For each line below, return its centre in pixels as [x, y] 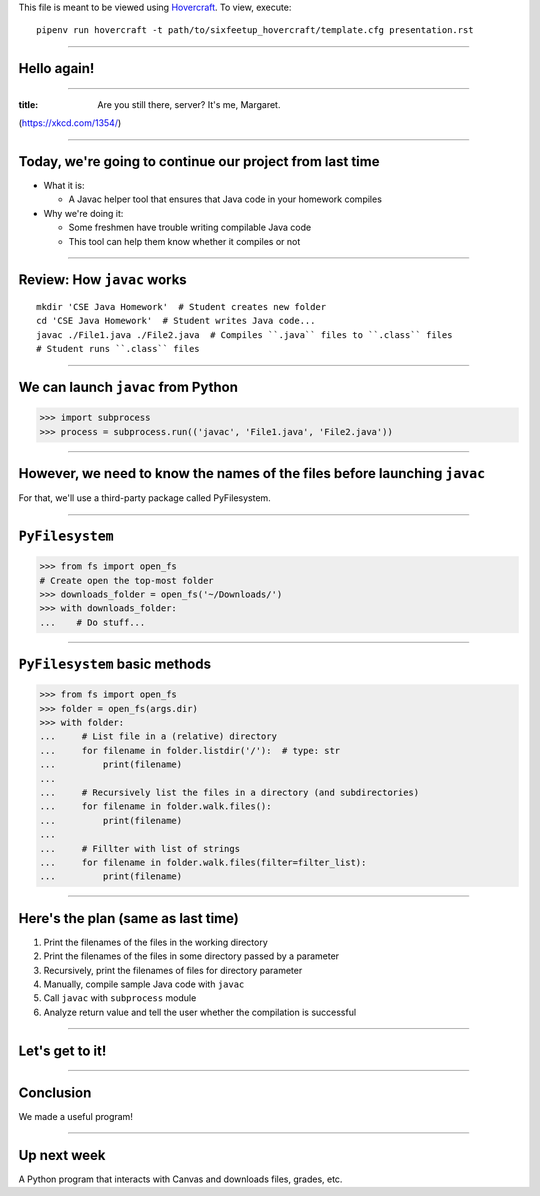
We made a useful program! [76, 1116]
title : [28, 104]
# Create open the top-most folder [126, 580]
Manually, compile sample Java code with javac [144, 984]
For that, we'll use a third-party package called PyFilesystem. [145, 498]
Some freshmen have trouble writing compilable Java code [190, 227]
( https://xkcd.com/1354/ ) [70, 123]
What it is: [64, 186]
